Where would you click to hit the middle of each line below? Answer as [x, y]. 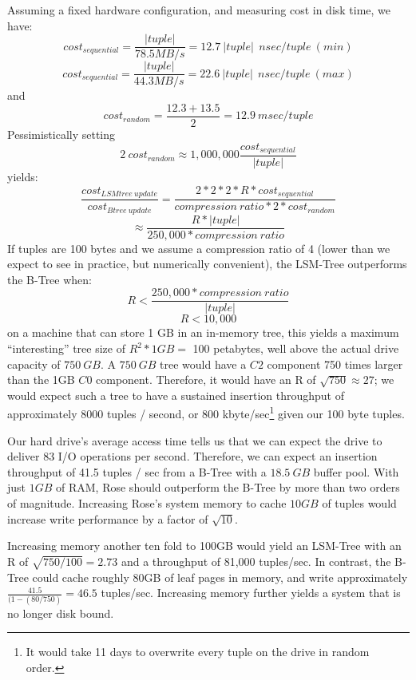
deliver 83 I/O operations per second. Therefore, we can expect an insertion [192, 456]
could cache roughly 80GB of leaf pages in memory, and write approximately [220, 577]
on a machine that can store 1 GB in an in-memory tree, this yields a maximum [203, 332]
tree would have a [203, 364]
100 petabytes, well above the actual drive [296, 348]
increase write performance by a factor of [108, 518]
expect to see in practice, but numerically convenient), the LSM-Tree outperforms [207, 264]
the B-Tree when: [50, 279]
